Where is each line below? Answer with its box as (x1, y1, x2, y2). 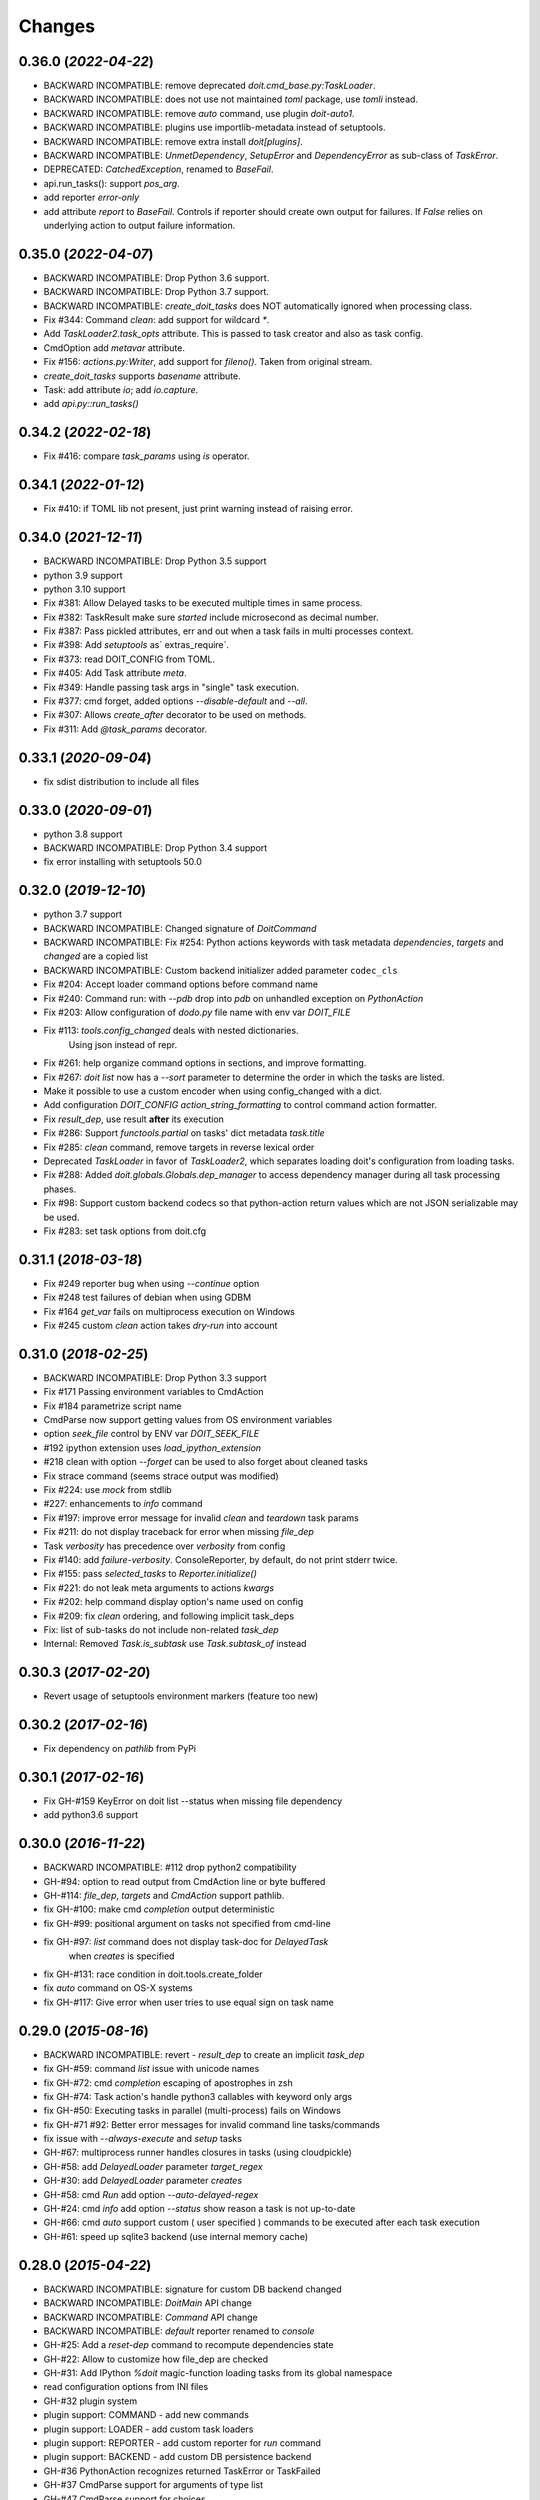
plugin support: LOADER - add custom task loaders (43, 2423, 254, 2435)
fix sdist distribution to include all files (43, 775, 200, 787)
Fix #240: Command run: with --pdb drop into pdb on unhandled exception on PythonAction (43, 992, 424, 1004)
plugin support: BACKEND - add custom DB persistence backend (43, 2451, 312, 2463)
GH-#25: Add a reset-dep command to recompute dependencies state (43, 2339, 334, 2351)
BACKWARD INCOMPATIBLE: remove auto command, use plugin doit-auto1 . (43, 107, 355, 119)
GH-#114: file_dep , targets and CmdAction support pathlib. (43, 1890, 285, 1902)
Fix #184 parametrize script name (43, 1400, 182, 1412)
